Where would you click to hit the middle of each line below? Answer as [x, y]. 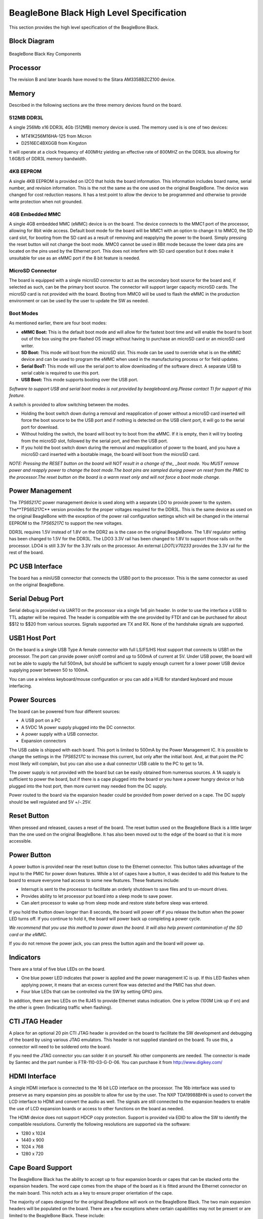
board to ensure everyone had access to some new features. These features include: [94, 880]
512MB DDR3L [26, 118]
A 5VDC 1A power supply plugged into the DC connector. [78, 727]
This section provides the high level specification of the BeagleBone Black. [84, 27]
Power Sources [32, 700]
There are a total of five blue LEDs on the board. [57, 969]
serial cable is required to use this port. [60, 373]
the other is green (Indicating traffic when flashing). [61, 1007]
